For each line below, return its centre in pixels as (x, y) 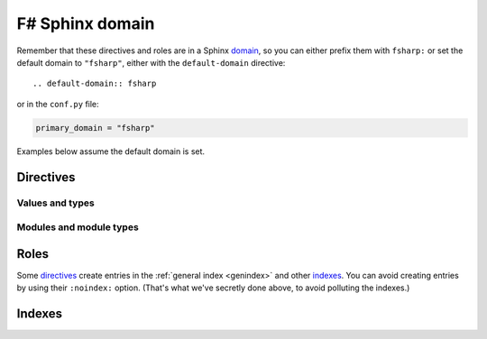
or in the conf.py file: (58, 104)
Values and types (55, 203)
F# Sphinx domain (86, 23)
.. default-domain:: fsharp (95, 84)
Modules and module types (78, 227)
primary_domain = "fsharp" (95, 128)
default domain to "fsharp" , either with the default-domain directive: (151, 62)
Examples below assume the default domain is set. (111, 151)
